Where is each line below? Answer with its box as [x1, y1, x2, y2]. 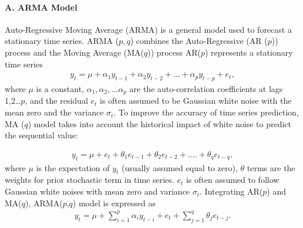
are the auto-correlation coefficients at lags [129, 83, 283, 94]
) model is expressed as [72, 196, 156, 209]
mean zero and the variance [5, 106, 104, 118]
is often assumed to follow [186, 173, 280, 186]
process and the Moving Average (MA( [5, 46, 144, 58]
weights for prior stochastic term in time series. [5, 173, 174, 186]
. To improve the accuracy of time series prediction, [113, 106, 299, 118]
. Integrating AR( [200, 185, 263, 198]
